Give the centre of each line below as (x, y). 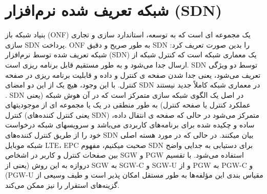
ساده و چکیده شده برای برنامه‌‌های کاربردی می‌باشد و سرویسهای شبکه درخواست (130, 125)
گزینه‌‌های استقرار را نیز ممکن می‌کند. (63, 185)
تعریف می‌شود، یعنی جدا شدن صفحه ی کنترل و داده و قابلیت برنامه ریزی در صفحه (133, 74)
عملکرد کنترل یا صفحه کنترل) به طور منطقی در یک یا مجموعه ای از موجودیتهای (128, 105)
